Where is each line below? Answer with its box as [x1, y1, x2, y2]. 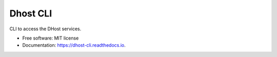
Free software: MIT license [22, 35, 79, 41]
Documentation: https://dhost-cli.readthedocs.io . [22, 42, 126, 48]
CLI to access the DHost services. [9, 26, 82, 32]
